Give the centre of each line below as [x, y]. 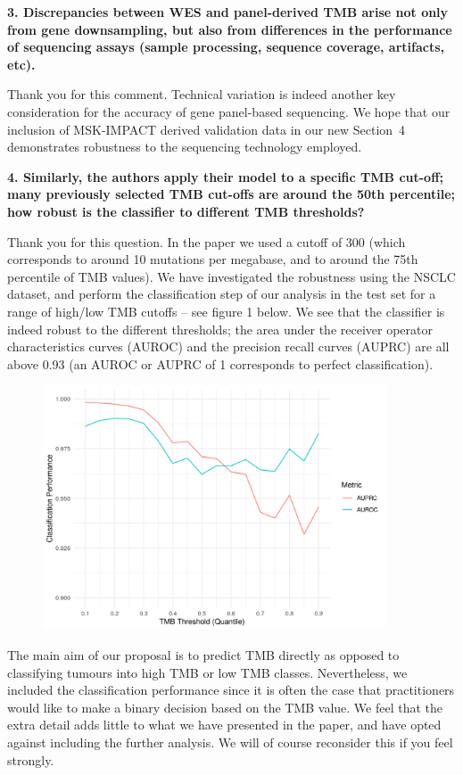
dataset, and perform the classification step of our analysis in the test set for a [222, 294]
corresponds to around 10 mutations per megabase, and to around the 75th [213, 259]
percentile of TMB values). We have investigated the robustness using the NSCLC [231, 276]
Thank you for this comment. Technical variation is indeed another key [202, 94]
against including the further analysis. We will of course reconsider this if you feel [230, 742]
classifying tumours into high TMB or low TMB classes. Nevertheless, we [207, 672]
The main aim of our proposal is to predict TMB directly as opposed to [203, 655]
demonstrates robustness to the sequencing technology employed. [185, 147]
